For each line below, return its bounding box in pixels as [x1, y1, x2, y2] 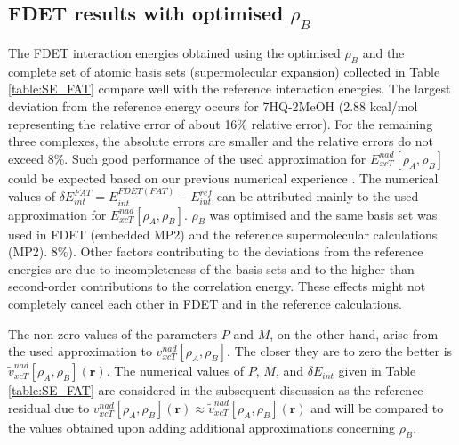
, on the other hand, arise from [270, 324, 439, 343]
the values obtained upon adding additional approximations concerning [8, 417, 396, 436]
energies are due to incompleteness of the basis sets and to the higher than [8, 259, 415, 278]
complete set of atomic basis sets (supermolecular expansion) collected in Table [8, 61, 440, 80]
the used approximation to [8, 342, 152, 360]
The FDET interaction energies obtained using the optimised [8, 44, 341, 61]
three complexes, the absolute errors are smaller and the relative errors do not [8, 132, 433, 150]
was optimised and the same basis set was [209, 205, 438, 223]
